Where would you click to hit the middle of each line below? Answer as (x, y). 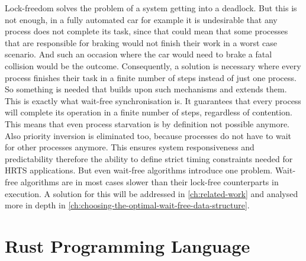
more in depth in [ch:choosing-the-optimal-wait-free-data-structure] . (127, 205)
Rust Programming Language (128, 245)
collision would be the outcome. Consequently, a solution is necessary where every (153, 65)
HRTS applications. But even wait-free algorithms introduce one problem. (139, 170)
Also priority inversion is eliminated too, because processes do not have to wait (148, 135)
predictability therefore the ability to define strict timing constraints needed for (149, 158)
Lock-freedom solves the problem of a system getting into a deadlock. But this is (151, 8)
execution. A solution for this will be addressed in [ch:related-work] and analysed (152, 193)
